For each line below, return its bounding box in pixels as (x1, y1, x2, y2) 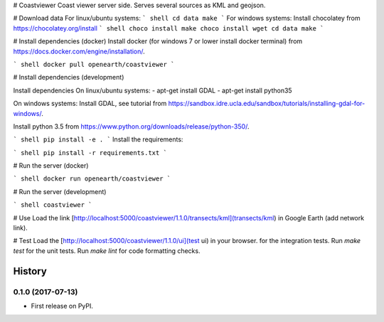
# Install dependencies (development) (13, 73, 124, 82)
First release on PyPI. (31, 301, 94, 310)
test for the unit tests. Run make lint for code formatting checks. (13, 246, 201, 255)
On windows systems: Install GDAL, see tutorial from (13, 100, 167, 108)
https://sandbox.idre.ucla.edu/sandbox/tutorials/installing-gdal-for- (168, 100, 366, 108)
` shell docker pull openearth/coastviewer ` (13, 60, 175, 68)
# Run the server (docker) (13, 161, 89, 170)
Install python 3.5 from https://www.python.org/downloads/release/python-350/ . (13, 122, 250, 131)
